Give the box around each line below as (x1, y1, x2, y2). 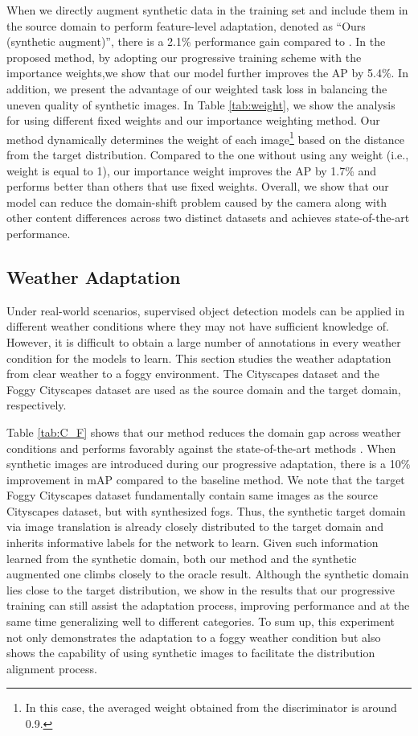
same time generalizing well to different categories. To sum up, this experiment (6, 613, 395, 630)
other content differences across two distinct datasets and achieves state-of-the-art (6, 209, 410, 226)
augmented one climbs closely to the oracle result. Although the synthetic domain (6, 565, 409, 582)
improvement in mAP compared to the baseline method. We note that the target (6, 471, 405, 487)
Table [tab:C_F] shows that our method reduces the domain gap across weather (6, 423, 401, 440)
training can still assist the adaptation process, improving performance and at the (6, 597, 410, 614)
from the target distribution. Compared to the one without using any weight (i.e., (6, 146, 409, 162)
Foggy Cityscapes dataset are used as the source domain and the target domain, (6, 380, 401, 397)
